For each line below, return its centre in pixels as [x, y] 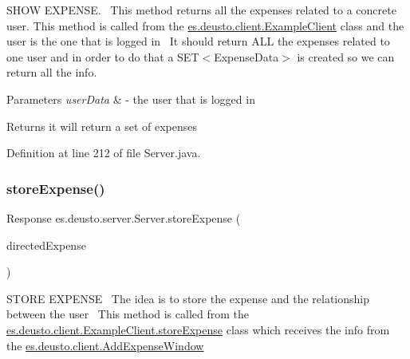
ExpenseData [246, 56]
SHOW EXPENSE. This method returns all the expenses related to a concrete [201, 10]
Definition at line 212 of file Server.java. [104, 153]
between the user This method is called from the [128, 314]
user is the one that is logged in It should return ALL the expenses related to [198, 41]
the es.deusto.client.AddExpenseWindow [105, 345]
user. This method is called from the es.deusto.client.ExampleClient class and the [205, 25]
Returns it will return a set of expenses [102, 126]
